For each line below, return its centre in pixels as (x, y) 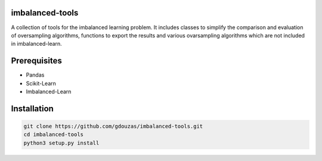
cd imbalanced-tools (53, 135)
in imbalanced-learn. (36, 44)
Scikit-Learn (41, 83)
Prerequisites (36, 61)
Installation (32, 108)
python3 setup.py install (61, 143)
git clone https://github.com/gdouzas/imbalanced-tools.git (113, 126)
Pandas (35, 75)
